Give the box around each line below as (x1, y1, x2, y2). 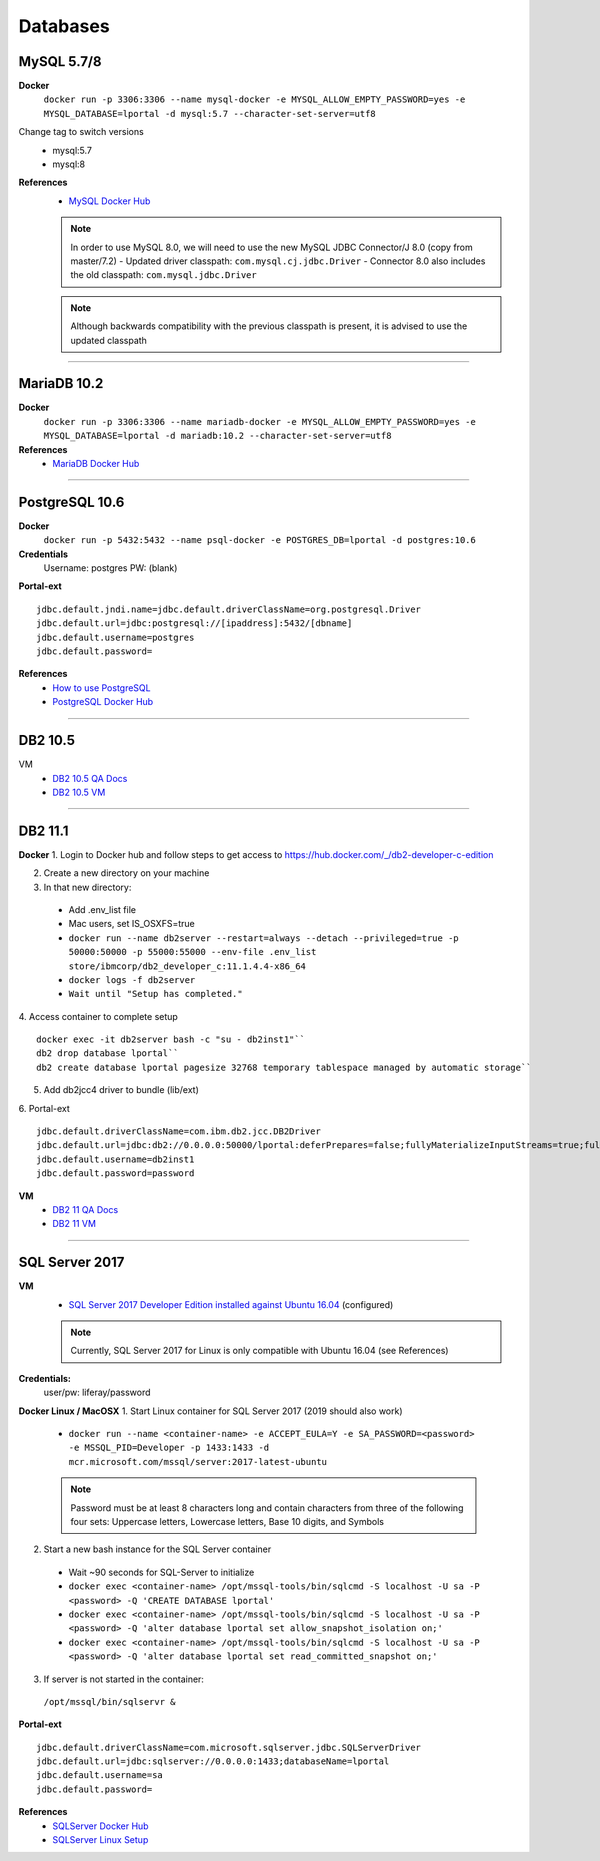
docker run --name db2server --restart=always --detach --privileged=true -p (68, 932, 459, 944)
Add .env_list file (68, 903, 137, 915)
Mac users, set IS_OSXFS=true (68, 918, 195, 930)
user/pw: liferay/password (43, 1386, 151, 1399)
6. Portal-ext (18, 1102, 70, 1114)
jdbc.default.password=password (36, 1168, 195, 1179)
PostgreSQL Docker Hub (52, 696, 154, 708)
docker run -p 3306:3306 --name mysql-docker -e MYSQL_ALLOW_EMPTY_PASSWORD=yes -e (43, 94, 466, 105)
